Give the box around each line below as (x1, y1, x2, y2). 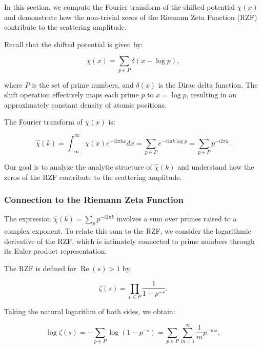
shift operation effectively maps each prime (4, 89, 139, 100)
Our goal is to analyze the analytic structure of (4, 161, 152, 172)
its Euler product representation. (4, 245, 107, 256)
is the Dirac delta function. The (158, 79, 258, 90)
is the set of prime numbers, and (32, 79, 134, 90)
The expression (4, 213, 51, 224)
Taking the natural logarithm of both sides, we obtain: (4, 306, 175, 317)
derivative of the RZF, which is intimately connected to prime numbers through (4, 235, 255, 246)
